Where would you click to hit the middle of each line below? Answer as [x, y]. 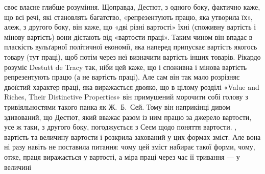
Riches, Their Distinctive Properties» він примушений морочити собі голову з [126, 97]
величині [18, 167]
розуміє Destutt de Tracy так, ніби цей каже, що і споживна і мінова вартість [126, 67]
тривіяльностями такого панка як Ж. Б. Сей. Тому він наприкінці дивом [117, 106]
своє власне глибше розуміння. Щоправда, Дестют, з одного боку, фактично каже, [132, 7]
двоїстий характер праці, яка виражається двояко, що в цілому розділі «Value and [132, 86]
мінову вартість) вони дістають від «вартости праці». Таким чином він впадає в [128, 36]
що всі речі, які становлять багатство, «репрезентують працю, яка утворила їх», [128, 17]
